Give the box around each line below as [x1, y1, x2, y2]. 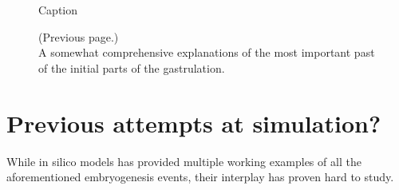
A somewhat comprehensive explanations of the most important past [38, 44, 375, 61]
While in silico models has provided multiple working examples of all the [6, 152, 361, 169]
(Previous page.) [38, 28, 119, 45]
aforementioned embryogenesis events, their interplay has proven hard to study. [6, 168, 394, 185]
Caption [38, 2, 78, 18]
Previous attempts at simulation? [6, 106, 381, 139]
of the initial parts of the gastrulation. [38, 59, 225, 76]
